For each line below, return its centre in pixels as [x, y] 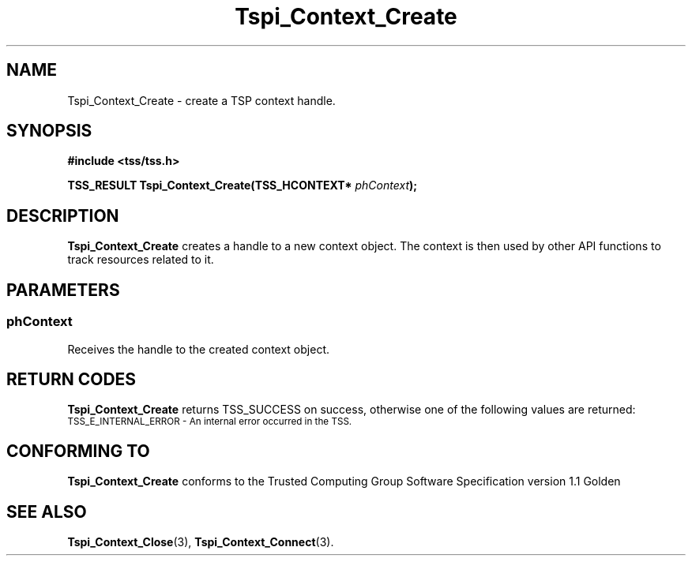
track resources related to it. [141, 260]
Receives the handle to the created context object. [198, 349]
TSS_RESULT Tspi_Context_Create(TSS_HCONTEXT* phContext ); [243, 185]
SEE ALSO [47, 511]
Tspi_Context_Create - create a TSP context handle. [201, 100]
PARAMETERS [63, 290]
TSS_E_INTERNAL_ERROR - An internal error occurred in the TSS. [210, 422]
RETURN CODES [71, 379]
